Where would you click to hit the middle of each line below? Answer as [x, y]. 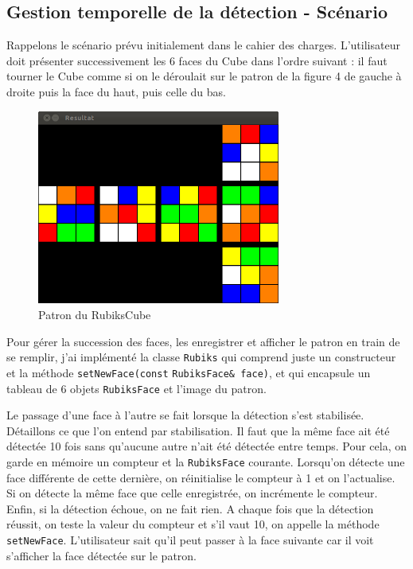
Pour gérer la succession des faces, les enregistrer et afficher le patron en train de [203, 341]
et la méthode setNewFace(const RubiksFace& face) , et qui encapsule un [189, 372]
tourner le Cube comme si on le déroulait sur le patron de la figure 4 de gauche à [204, 76]
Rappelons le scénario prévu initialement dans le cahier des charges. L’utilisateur [203, 45]
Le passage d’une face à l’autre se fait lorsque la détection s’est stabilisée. [185, 415]
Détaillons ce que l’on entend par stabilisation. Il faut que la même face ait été [198, 430]
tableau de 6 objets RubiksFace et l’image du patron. [136, 388]
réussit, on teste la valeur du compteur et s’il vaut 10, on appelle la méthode [193, 524]
